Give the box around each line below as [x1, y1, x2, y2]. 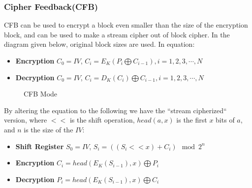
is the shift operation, [69, 115, 135, 125]
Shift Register [15, 141, 64, 151]
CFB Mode [24, 89, 58, 99]
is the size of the [24, 124, 73, 134]
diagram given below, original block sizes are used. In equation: [4, 39, 195, 49]
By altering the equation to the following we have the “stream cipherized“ [4, 105, 227, 115]
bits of [216, 115, 235, 125]
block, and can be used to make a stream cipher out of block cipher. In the [4, 29, 230, 39]
